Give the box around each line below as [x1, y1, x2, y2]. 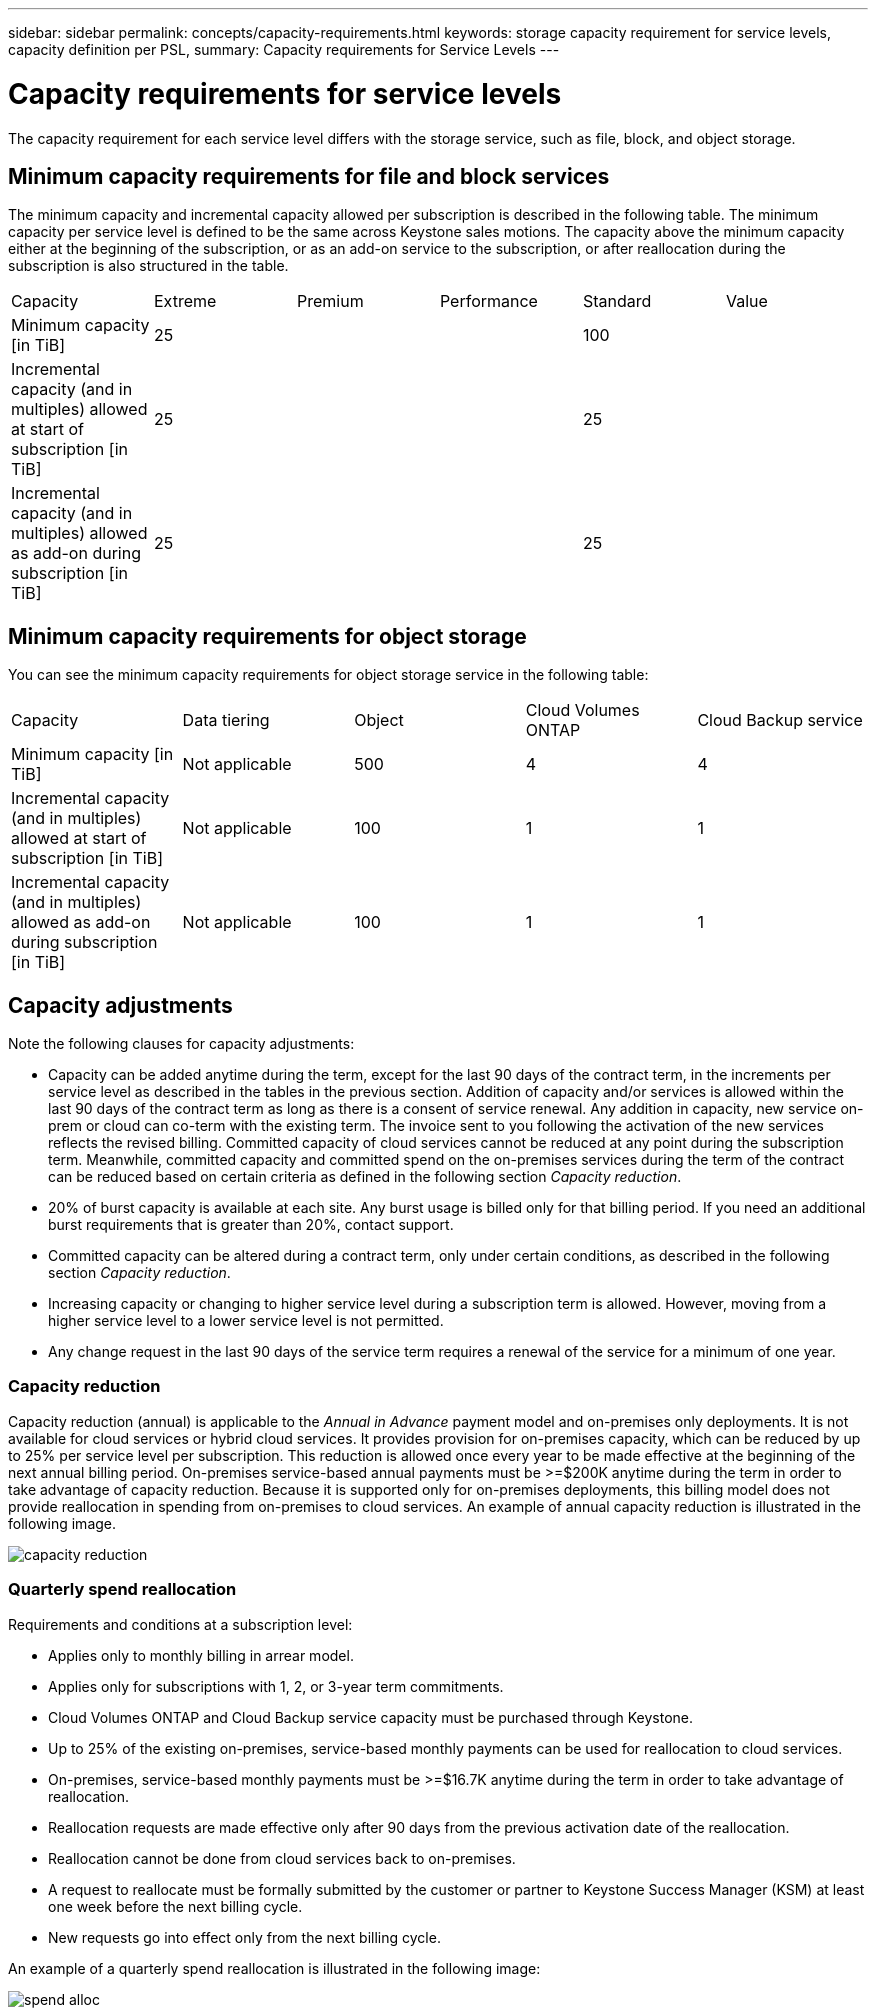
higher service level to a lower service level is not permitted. [48, 1312, 444, 1330]
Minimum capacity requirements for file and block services [8, 163, 610, 189]
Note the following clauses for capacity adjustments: [8, 1035, 355, 1053]
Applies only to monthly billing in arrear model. [48, 1646, 354, 1664]
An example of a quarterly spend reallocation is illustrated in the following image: [8, 1959, 541, 1977]
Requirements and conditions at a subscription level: [8, 1615, 353, 1633]
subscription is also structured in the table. [8, 257, 289, 275]
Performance [439, 291, 538, 312]
